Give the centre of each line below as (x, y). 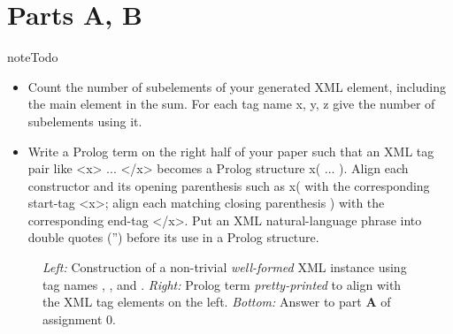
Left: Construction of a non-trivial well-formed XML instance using (225, 267)
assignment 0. (79, 319)
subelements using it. (85, 121)
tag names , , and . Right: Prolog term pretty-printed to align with (222, 284)
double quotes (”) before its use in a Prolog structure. (173, 237)
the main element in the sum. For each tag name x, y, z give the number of (231, 104)
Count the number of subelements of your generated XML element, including (237, 86)
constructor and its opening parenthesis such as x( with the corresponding (229, 185)
